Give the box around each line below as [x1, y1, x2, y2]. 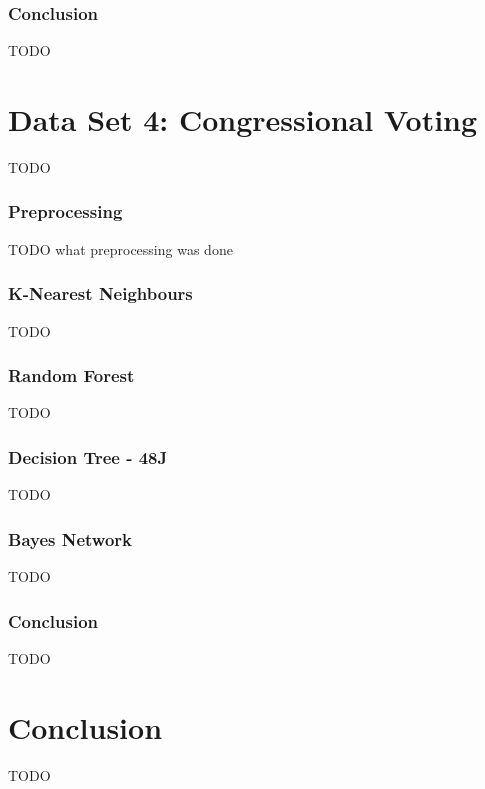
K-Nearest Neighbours [8, 281, 193, 306]
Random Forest [8, 363, 135, 388]
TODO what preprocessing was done [8, 238, 233, 259]
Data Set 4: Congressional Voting [8, 99, 478, 139]
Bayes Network [8, 526, 133, 551]
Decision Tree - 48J [8, 444, 168, 469]
